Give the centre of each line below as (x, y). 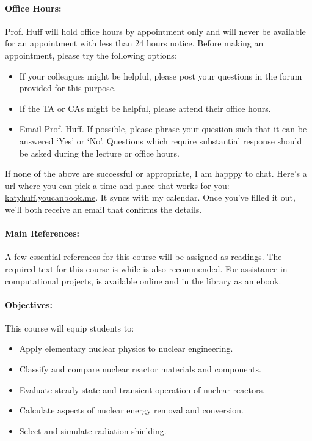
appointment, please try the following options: (91, 55)
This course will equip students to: (70, 328)
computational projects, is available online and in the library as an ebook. (143, 280)
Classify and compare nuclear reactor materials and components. (140, 369)
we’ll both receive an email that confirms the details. (103, 209)
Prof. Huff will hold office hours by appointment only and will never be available (155, 31)
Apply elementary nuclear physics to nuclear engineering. (126, 348)
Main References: (42, 233)
